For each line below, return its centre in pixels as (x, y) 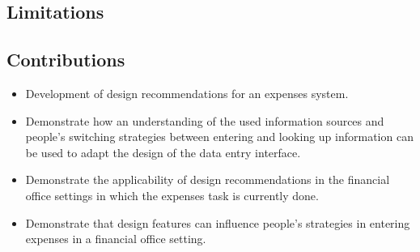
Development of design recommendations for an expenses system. (187, 93)
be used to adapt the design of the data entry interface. (163, 152)
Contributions (66, 60)
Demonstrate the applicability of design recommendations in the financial (208, 179)
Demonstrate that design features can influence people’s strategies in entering (218, 222)
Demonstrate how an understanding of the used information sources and (205, 120)
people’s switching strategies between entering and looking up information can (219, 137)
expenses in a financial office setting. (116, 239)
